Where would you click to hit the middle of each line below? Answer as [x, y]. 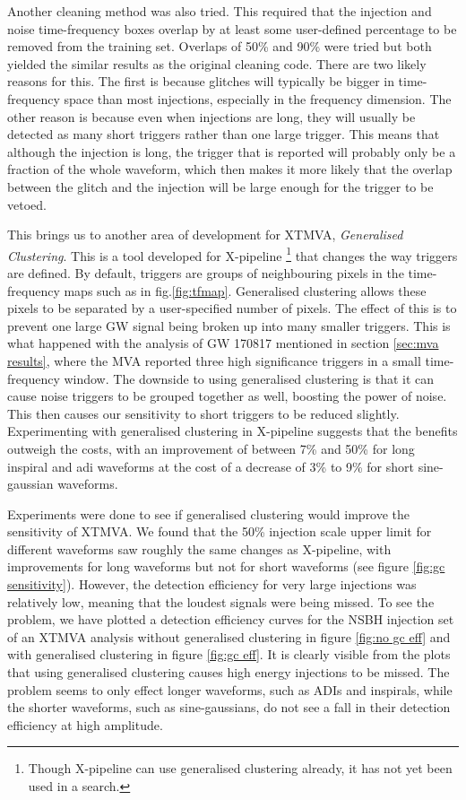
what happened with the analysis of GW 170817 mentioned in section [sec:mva [223, 343]
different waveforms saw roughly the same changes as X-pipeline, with [199, 548]
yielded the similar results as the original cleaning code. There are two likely [217, 63]
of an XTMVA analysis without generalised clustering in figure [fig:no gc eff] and [229, 636]
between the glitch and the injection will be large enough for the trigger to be [220, 186]
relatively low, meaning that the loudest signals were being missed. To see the [221, 601]
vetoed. [27, 204]
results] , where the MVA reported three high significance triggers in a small [214, 360]
